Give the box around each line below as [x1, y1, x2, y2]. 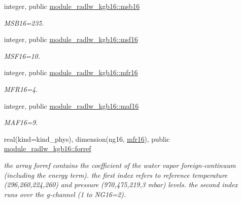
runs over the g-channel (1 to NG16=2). [4, 189, 126, 199]
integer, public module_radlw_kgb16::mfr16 [4, 67, 138, 78]
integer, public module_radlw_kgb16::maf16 [4, 100, 139, 111]
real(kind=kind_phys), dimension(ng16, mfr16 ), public [4, 133, 170, 144]
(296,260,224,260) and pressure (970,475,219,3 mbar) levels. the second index [4, 179, 238, 190]
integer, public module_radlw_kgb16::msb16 [4, 1, 140, 11]
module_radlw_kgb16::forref [4, 143, 91, 154]
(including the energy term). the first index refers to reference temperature [4, 169, 228, 180]
